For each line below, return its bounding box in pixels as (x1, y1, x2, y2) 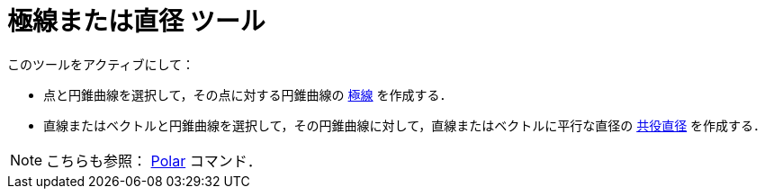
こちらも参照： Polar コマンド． (46, 151, 262, 170)
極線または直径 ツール (7, 6, 265, 37)
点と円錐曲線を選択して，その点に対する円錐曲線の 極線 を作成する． (43, 86, 453, 102)
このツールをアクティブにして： (7, 56, 195, 72)
